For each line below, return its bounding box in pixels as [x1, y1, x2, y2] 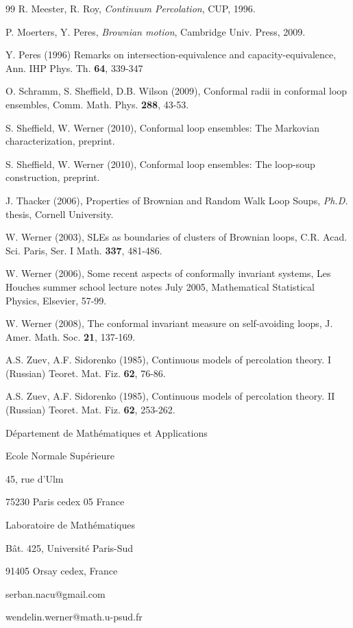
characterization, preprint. [5, 134, 115, 148]
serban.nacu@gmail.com [5, 586, 106, 601]
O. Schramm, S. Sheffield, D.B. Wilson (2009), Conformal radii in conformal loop [5, 84, 348, 98]
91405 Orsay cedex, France [5, 564, 118, 578]
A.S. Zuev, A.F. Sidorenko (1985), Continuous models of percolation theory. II [5, 389, 335, 403]
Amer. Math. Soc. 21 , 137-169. [5, 329, 136, 343]
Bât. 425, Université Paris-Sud [5, 540, 134, 555]
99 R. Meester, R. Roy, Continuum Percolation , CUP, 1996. [5, 1, 256, 15]
